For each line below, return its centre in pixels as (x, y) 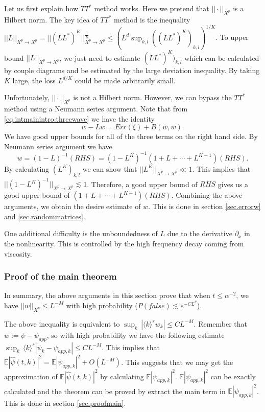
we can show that (110, 168)
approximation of (31, 376)
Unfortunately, (27, 97)
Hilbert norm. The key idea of (51, 19)
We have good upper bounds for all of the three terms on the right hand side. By (131, 136)
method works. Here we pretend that (152, 8)
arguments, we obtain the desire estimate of (73, 206)
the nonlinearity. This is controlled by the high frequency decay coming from (124, 243)
